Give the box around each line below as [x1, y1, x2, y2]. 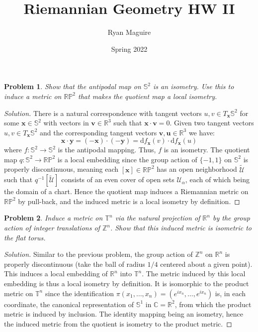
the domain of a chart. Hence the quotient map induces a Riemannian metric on [4, 186, 249, 197]
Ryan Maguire [107, 27, 151, 37]
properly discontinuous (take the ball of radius [4, 258, 145, 269]
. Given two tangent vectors [170, 117, 254, 128]
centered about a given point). [160, 258, 253, 269]
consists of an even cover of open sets [61, 174, 174, 185]
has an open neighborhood [157, 164, 237, 174]
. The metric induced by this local [142, 268, 246, 279]
